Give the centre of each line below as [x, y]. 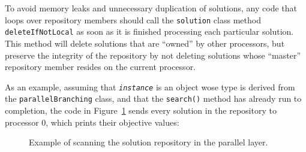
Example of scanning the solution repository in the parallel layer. [148, 142]
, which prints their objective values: [112, 122]
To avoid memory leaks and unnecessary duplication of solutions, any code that [151, 8]
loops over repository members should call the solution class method [133, 19]
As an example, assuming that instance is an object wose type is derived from [150, 86]
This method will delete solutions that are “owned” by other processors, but [145, 43]
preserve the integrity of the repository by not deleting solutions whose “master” [153, 55]
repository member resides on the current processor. [100, 67]
